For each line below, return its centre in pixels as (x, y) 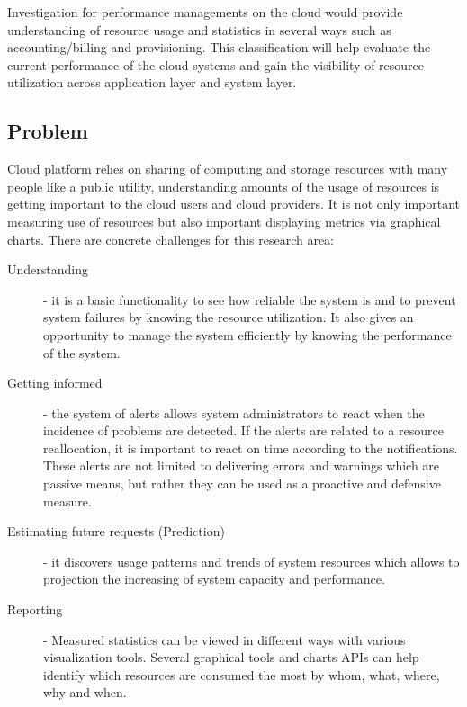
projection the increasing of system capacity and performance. (214, 579)
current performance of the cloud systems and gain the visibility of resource (216, 64)
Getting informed (55, 383)
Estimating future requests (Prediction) (116, 531)
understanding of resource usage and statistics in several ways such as (199, 29)
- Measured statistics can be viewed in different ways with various (225, 639)
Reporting (35, 609)
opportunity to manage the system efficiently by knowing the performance (247, 334)
